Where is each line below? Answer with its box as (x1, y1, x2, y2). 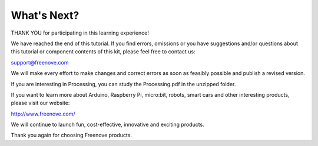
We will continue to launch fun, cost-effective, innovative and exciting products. (11, 121, 204, 128)
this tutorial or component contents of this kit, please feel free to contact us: (11, 48, 196, 55)
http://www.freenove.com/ (11, 110, 75, 117)
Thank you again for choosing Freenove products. (11, 132, 132, 139)
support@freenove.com (11, 59, 69, 66)
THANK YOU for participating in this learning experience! (11, 29, 150, 36)
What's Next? (11, 9, 79, 22)
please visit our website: (11, 100, 70, 107)
